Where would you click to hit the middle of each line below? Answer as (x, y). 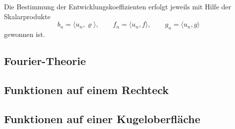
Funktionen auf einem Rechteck (87, 89)
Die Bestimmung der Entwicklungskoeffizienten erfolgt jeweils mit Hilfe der (118, 6)
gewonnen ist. (24, 34)
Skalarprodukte (27, 16)
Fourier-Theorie (45, 60)
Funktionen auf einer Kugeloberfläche (102, 118)
